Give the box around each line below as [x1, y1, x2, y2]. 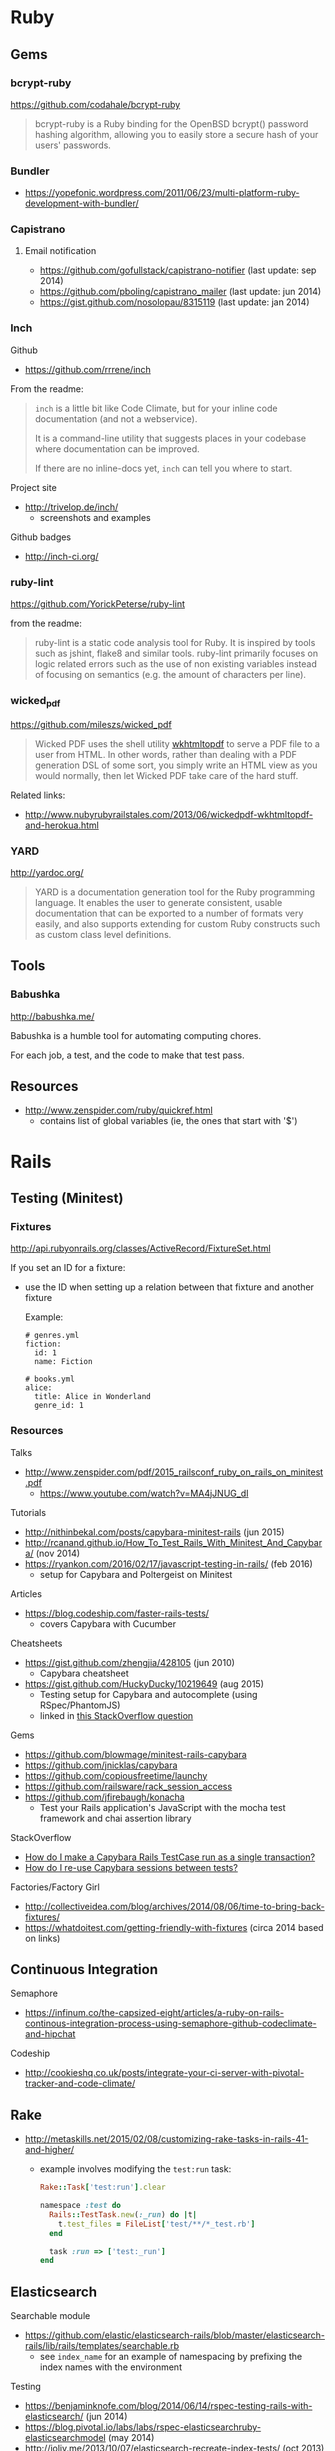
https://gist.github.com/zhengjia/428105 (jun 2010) [24, 1656, 235, 1668]
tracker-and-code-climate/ [24, 2077, 136, 2090]
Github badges [10, 531, 72, 543]
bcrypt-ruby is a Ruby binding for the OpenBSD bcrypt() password [34, 117, 309, 130]
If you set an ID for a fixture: [10, 1262, 126, 1274]
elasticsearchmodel [24, 2432, 107, 2444]
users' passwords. [34, 139, 112, 151]
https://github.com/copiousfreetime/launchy [24, 1769, 208, 1781]
